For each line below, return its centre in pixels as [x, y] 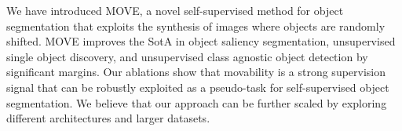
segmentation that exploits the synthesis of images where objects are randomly [196, 25]
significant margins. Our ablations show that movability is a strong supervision [196, 72]
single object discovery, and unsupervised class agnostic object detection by [187, 56]
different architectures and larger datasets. [108, 118]
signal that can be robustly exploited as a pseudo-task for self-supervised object [198, 87]
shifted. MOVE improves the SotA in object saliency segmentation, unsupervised [201, 41]
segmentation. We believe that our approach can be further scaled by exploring [197, 102]
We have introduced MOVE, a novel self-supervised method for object [175, 10]
